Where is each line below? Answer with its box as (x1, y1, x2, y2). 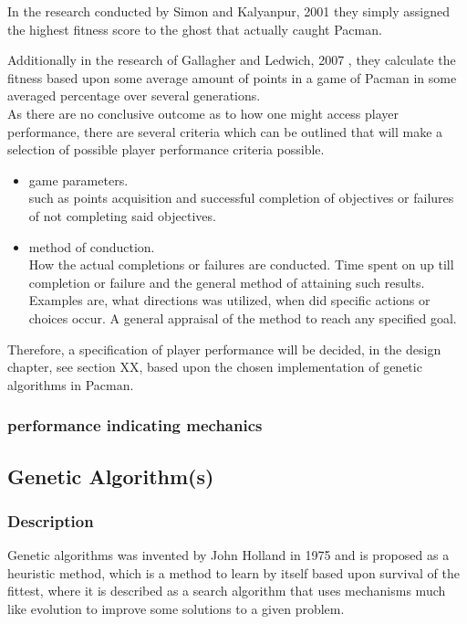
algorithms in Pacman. (7, 375, 134, 394)
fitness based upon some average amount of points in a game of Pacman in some (7, 68, 457, 87)
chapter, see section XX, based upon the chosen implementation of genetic (7, 357, 422, 376)
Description (7, 509, 94, 532)
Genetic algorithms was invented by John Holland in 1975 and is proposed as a (7, 545, 450, 565)
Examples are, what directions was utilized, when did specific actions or (28, 291, 431, 310)
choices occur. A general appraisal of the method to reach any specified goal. (28, 308, 457, 327)
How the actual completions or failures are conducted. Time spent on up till (28, 255, 454, 274)
